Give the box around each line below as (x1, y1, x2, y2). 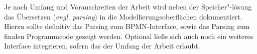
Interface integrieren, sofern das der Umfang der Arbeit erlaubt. (4, 40, 200, 51)
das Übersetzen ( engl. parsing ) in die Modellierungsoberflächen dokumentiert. (4, 11, 242, 21)
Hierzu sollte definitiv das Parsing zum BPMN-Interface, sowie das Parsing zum (4, 21, 250, 31)
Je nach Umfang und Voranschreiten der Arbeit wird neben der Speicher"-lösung (4, 1, 252, 11)
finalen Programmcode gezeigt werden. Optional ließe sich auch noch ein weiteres (4, 30, 253, 41)
